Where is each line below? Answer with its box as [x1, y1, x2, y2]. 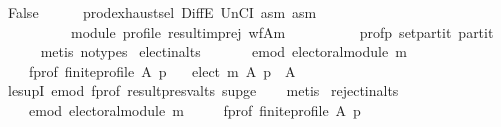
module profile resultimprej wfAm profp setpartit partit [70, 21, 494, 42]
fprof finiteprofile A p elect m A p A [28, 60, 296, 81]
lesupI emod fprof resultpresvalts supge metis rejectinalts [7, 80, 399, 101]
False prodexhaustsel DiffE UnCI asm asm [7, 2, 317, 22]
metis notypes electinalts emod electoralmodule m [40, 41, 407, 62]
